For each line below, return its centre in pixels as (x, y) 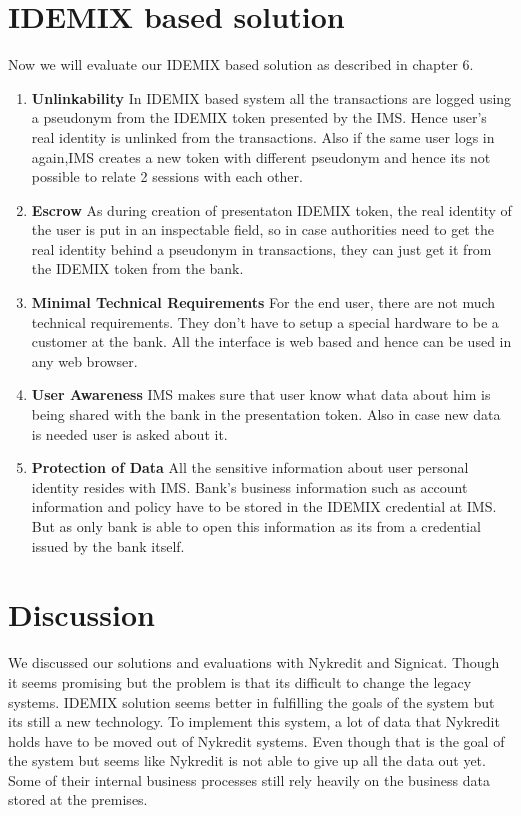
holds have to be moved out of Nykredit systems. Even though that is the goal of (256, 740)
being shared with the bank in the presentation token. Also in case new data (266, 414)
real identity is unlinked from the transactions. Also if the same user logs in (263, 136)
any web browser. (84, 360)
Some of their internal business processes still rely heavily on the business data (249, 779)
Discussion (81, 614)
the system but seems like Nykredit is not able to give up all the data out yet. (247, 760)
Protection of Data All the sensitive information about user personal (250, 467)
